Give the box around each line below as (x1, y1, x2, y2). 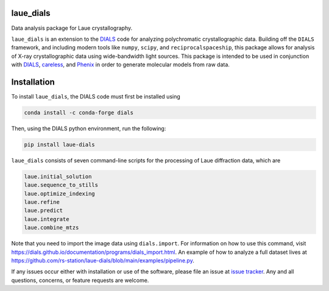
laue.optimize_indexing (24, 190, 96, 197)
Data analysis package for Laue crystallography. (11, 24, 133, 32)
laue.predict (24, 207, 63, 214)
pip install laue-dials (24, 141, 96, 148)
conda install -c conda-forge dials (24, 109, 134, 116)
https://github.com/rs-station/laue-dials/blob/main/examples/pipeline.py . (11, 257, 194, 264)
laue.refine (24, 198, 60, 206)
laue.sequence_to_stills (24, 181, 99, 189)
